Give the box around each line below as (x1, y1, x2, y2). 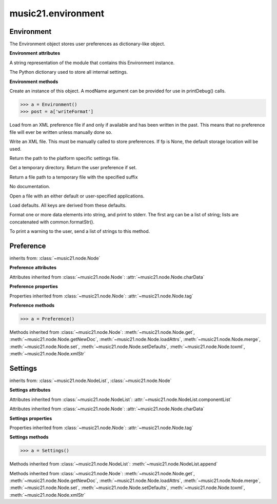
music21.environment (9, 8, 105, 19)
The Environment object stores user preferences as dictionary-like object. (9, 41, 165, 47)
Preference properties (9, 284, 58, 290)
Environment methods (9, 78, 58, 85)
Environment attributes (9, 50, 61, 56)
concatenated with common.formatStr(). (9, 218, 95, 225)
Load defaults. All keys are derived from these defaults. (9, 202, 127, 208)
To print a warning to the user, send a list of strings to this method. (9, 228, 150, 234)
